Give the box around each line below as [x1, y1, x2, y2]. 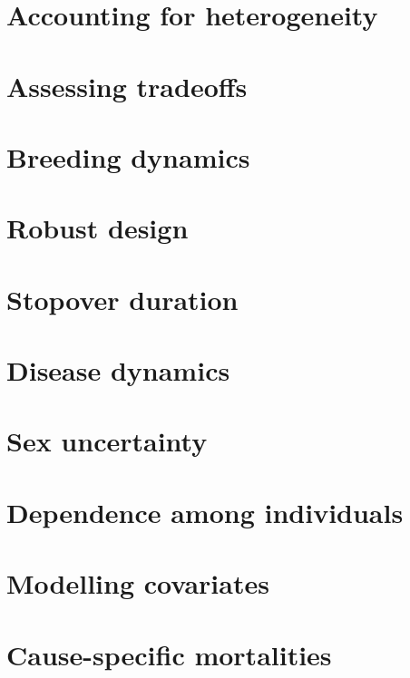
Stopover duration [6, 280, 239, 317]
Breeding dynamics [6, 138, 250, 175]
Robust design [6, 209, 189, 247]
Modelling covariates [6, 565, 269, 602]
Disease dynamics [6, 352, 230, 389]
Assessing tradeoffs [6, 67, 248, 104]
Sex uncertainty [6, 422, 208, 460]
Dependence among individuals [6, 493, 404, 530]
